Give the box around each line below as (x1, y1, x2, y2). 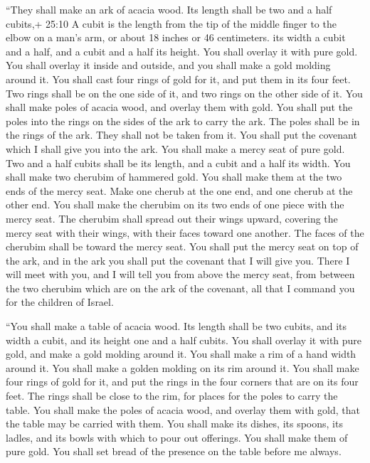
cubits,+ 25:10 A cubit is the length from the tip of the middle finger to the (6, 16, 337, 31)
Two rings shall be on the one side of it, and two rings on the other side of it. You (6, 85, 363, 100)
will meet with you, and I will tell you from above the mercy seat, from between (6, 267, 355, 282)
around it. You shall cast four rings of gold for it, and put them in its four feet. (6, 71, 351, 86)
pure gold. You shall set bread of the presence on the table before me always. (6, 444, 342, 459)
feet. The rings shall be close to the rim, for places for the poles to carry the (6, 388, 338, 403)
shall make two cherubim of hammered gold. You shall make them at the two (6, 169, 342, 184)
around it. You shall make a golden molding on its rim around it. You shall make (6, 360, 359, 375)
